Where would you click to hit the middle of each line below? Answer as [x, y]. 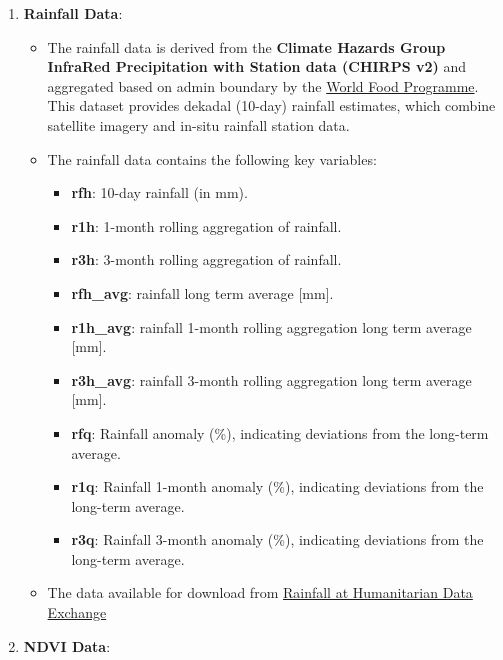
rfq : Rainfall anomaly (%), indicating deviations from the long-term [280, 432]
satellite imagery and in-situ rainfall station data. [198, 124]
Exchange [77, 612]
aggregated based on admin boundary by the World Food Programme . [263, 85]
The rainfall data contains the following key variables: [212, 158]
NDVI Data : [67, 645]
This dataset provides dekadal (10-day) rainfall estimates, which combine [271, 105]
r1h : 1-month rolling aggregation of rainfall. [206, 225]
